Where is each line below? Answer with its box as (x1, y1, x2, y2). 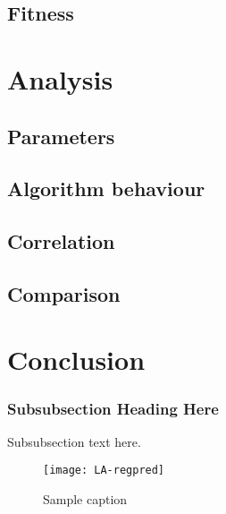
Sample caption (43, 490, 128, 509)
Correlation (7, 227, 115, 255)
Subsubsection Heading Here (7, 397, 219, 419)
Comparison (7, 279, 121, 307)
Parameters (7, 122, 115, 150)
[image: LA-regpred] (43, 464, 165, 477)
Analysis (7, 60, 113, 97)
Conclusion (7, 341, 146, 378)
